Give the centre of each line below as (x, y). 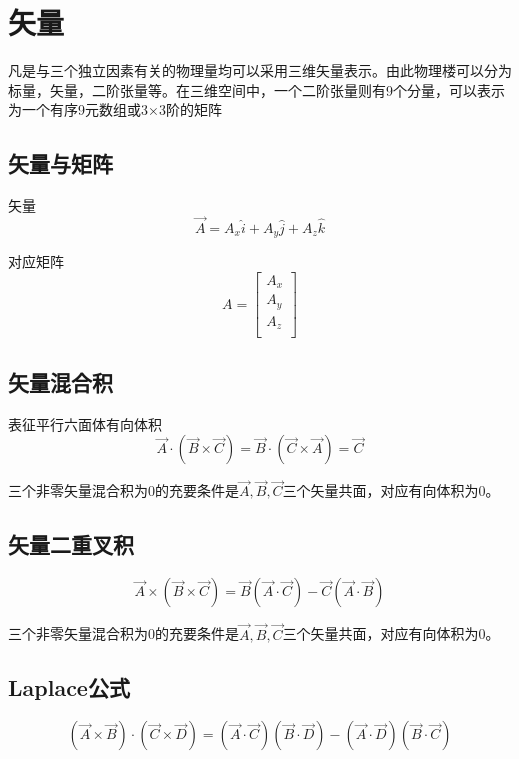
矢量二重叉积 (71, 544)
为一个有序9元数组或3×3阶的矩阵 (115, 109)
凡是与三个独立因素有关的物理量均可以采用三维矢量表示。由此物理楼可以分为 (260, 70)
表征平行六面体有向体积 (85, 423)
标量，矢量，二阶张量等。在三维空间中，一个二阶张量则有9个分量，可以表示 (256, 89)
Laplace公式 (69, 687)
